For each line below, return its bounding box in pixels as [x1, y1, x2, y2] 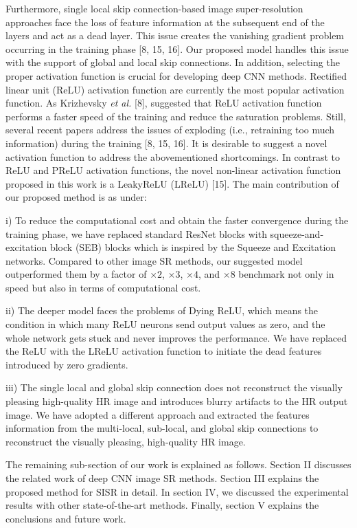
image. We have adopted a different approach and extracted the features [5, 407, 310, 421]
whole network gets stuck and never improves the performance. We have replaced [5, 330, 347, 344]
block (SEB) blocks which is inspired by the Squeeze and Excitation [49, 240, 336, 254]
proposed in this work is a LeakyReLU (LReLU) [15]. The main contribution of [5, 176, 339, 190]
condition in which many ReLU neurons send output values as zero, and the [5, 317, 325, 331]
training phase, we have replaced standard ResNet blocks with [5, 226, 267, 241]
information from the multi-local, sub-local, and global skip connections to [5, 421, 319, 435]
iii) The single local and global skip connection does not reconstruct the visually [5, 380, 343, 395]
